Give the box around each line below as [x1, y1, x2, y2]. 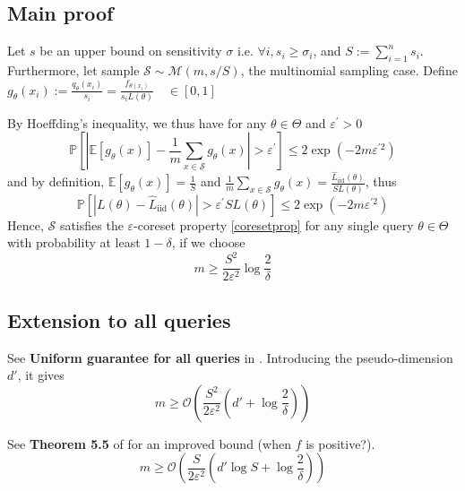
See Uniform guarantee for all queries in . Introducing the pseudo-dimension [7, 348, 453, 366]
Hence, [7, 215, 44, 234]
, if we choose [171, 233, 245, 252]
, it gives [17, 366, 65, 384]
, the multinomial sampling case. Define [240, 61, 458, 79]
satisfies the [59, 215, 124, 234]
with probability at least [7, 233, 141, 252]
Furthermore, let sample [7, 61, 140, 79]
